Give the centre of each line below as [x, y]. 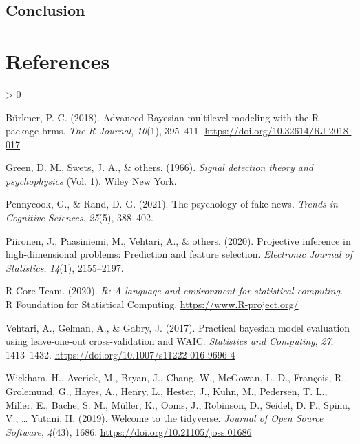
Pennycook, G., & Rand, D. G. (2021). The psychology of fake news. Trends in [172, 204]
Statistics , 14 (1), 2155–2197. [65, 267]
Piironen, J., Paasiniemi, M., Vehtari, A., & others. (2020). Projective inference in [178, 240]
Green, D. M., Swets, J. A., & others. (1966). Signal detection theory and [159, 167]
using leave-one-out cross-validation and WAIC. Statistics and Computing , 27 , [170, 341]
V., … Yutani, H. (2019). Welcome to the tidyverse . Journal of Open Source [165, 418]
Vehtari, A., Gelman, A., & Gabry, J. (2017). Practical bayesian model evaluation [178, 327]
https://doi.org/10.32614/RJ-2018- [278, 131]
